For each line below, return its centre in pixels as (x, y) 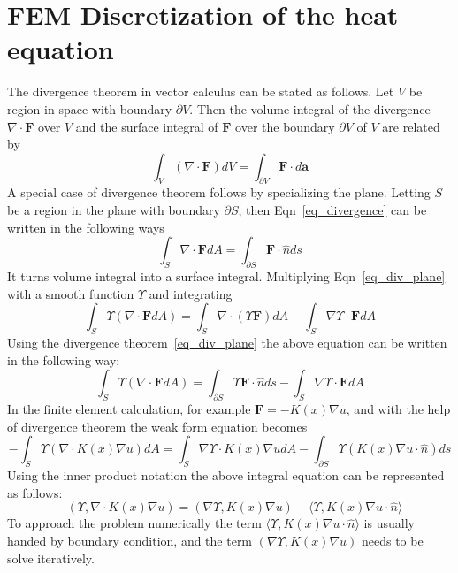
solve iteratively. (51, 558)
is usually (389, 523)
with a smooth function (71, 293)
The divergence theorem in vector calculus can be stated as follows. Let (201, 92)
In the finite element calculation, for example (129, 409)
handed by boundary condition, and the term (130, 541)
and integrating (191, 293)
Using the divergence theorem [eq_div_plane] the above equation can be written (227, 343)
